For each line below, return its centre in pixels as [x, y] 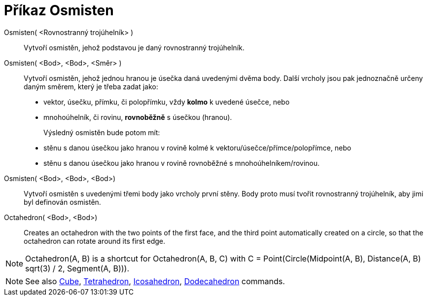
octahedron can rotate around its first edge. [95, 241]
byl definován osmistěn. [62, 202]
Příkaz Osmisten [59, 10]
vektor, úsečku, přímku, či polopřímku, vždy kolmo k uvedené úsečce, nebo [167, 102]
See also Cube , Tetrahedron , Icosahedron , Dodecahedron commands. [155, 281]
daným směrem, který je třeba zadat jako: [91, 86]
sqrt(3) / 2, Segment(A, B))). [77, 268]
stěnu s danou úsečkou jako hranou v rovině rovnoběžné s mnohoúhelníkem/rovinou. [182, 163]
